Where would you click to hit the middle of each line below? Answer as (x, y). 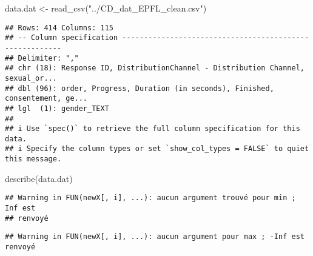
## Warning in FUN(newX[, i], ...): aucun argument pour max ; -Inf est (155, 237)
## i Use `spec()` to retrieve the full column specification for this (153, 129)
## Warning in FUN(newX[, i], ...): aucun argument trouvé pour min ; (150, 198)
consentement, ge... (46, 99)
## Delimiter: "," (42, 58)
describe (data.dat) (39, 178)
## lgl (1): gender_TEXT (57, 108)
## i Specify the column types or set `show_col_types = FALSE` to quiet (157, 149)
